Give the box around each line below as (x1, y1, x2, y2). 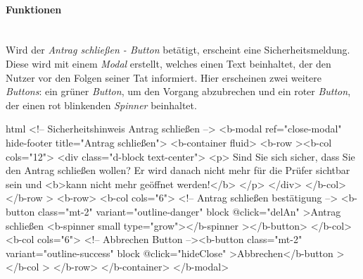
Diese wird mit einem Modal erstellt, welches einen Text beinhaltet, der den (6, 56, 331, 70)
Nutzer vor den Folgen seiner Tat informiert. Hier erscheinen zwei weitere (6, 70, 322, 85)
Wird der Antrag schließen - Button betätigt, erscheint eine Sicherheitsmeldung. (6, 42, 350, 57)
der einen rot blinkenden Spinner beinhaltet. (6, 97, 197, 112)
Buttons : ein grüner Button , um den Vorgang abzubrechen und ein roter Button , (6, 84, 351, 99)
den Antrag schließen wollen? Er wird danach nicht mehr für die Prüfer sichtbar (6, 163, 350, 178)
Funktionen (6, 1, 62, 16)
